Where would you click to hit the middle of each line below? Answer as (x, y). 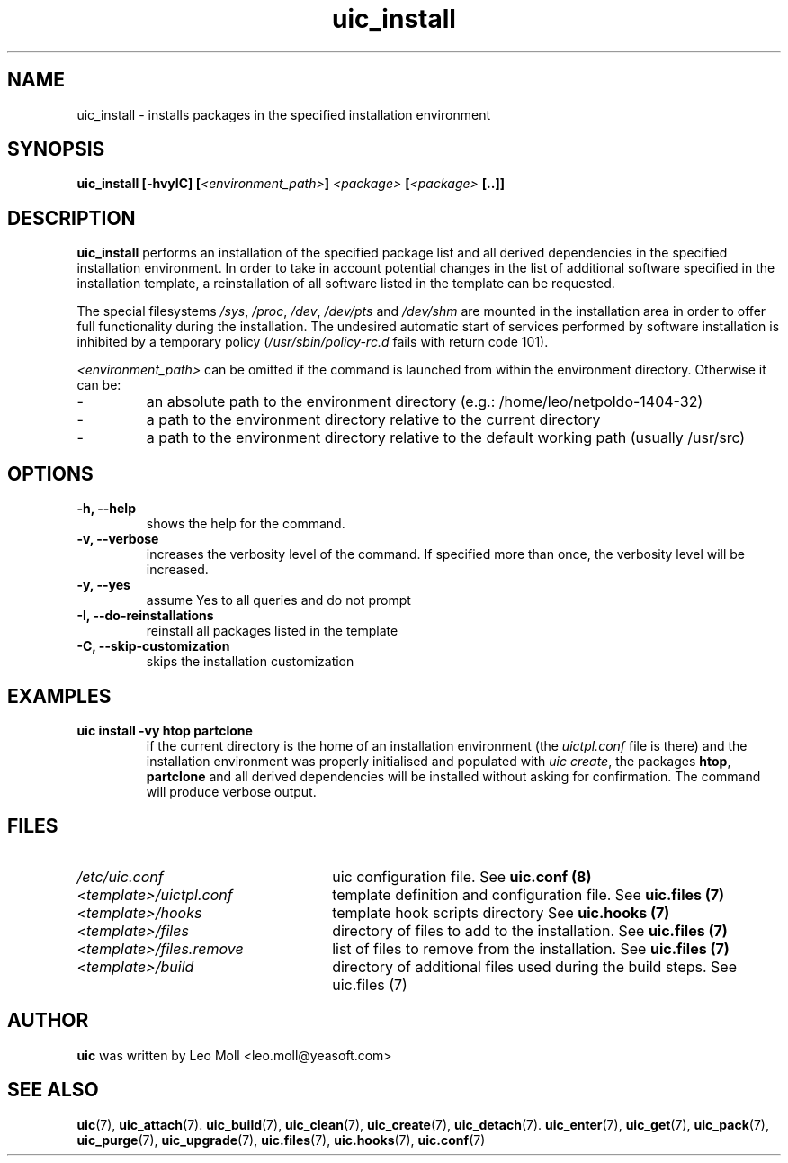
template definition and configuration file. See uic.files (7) (528, 894)
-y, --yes (103, 585)
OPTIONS (50, 473)
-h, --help (106, 509)
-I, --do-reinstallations (145, 616)
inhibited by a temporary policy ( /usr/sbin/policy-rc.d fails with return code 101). (313, 342)
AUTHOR (48, 1021)
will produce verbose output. (231, 791)
